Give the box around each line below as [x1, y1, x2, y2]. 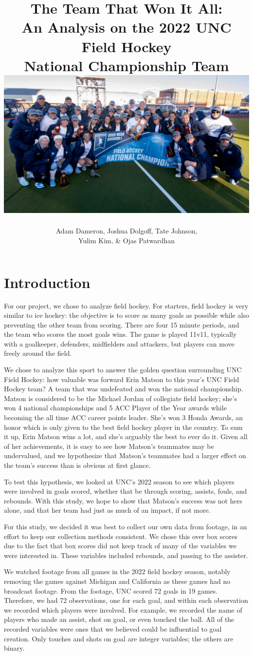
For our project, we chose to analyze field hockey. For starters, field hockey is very [4, 300, 249, 310]
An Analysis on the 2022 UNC [21, 17, 232, 37]
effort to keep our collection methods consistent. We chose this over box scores [4, 531, 237, 541]
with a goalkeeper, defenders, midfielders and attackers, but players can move [4, 338, 235, 348]
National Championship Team [24, 55, 229, 75]
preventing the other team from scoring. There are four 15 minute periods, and [4, 319, 239, 329]
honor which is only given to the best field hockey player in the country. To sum [4, 422, 243, 432]
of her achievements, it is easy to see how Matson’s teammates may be [4, 441, 214, 451]
